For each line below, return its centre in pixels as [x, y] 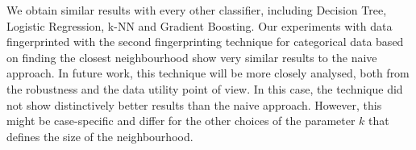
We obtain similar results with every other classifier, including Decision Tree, [197, 10]
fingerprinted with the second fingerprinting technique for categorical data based [205, 42]
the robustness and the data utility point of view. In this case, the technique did [205, 88]
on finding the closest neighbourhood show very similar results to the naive [192, 57]
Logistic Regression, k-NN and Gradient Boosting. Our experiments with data [200, 25]
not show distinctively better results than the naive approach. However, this [194, 104]
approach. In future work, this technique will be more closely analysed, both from [208, 73]
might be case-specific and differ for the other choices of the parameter [181, 121]
